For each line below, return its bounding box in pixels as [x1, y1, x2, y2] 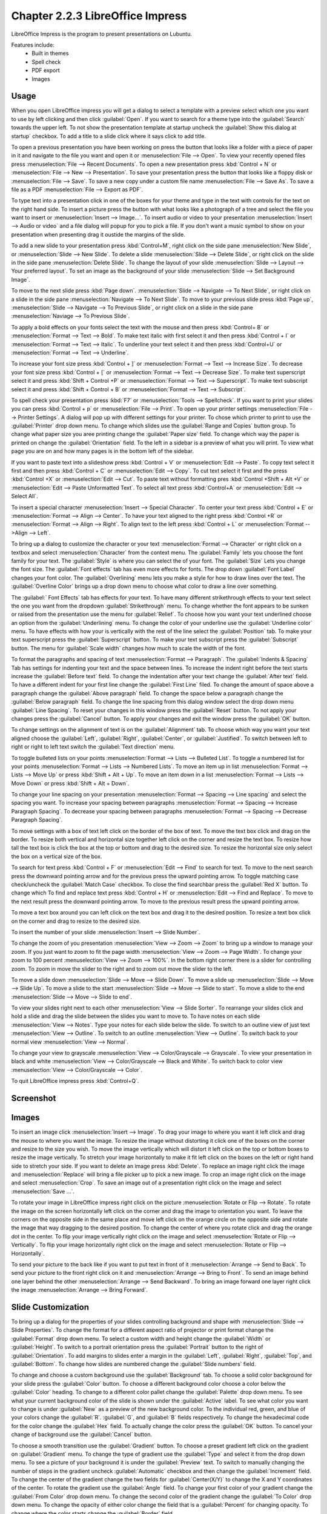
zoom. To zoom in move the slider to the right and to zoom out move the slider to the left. [11, 965, 233, 972]
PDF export [31, 67, 60, 74]
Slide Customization [11, 1302, 89, 1312]
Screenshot [11, 1093, 56, 1103]
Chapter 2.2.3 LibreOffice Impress [11, 9, 187, 22]
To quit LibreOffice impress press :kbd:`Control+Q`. [11, 1077, 139, 1085]
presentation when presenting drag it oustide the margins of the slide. [11, 231, 186, 238]
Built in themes [31, 50, 69, 57]
